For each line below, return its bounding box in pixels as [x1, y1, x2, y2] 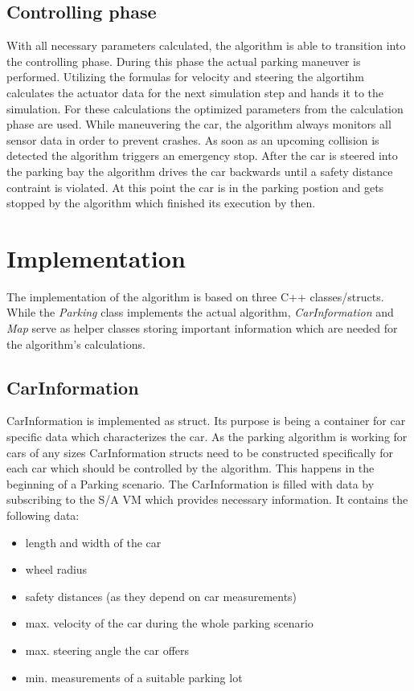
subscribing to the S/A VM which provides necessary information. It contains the [6, 491, 408, 508]
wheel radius [25, 561, 88, 578]
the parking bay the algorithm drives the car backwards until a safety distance [6, 162, 393, 179]
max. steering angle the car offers [25, 641, 190, 658]
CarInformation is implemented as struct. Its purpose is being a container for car [6, 412, 406, 429]
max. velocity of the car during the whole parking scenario [25, 615, 314, 632]
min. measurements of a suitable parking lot [25, 669, 243, 685]
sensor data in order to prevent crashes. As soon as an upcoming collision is [6, 131, 379, 148]
